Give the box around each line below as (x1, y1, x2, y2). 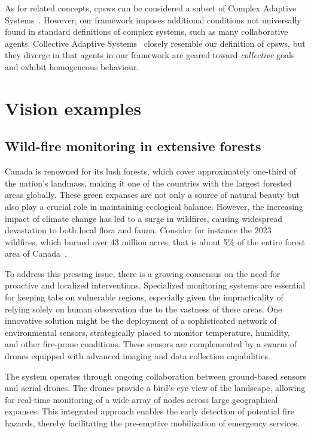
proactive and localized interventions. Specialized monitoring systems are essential (5, 279, 306, 291)
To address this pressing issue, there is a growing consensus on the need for (5, 267, 280, 279)
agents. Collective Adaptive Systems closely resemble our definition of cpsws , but (5, 37, 306, 49)
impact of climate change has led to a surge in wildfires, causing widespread (5, 212, 283, 224)
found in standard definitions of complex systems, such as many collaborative (5, 25, 288, 38)
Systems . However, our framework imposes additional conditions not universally (5, 13, 301, 26)
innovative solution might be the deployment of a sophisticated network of (5, 314, 277, 327)
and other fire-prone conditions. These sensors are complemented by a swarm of (5, 338, 297, 350)
